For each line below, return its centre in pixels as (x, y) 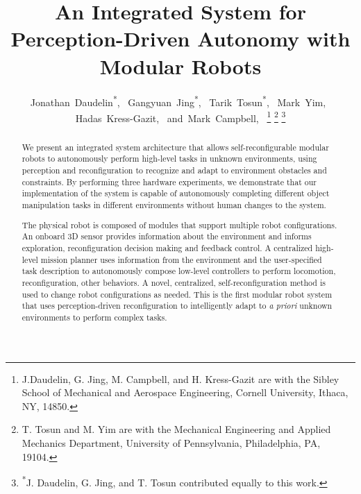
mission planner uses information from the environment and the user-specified (181, 259)
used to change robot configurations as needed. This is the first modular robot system (177, 294)
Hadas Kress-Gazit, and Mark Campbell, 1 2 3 (180, 117)
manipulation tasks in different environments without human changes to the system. (174, 205)
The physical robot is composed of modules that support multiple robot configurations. (179, 224)
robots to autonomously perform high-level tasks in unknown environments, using (169, 159)
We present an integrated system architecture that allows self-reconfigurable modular (175, 147)
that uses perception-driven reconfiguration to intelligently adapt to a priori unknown (177, 306)
